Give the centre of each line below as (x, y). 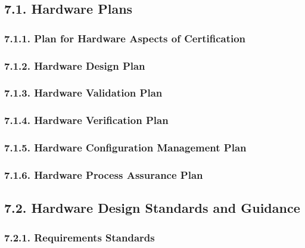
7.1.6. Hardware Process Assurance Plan (104, 174)
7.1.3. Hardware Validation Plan (83, 93)
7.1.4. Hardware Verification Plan (86, 120)
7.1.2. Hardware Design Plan (75, 65)
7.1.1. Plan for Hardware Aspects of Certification (125, 38)
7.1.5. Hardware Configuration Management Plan (125, 148)
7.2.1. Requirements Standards (80, 237)
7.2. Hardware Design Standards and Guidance (152, 208)
